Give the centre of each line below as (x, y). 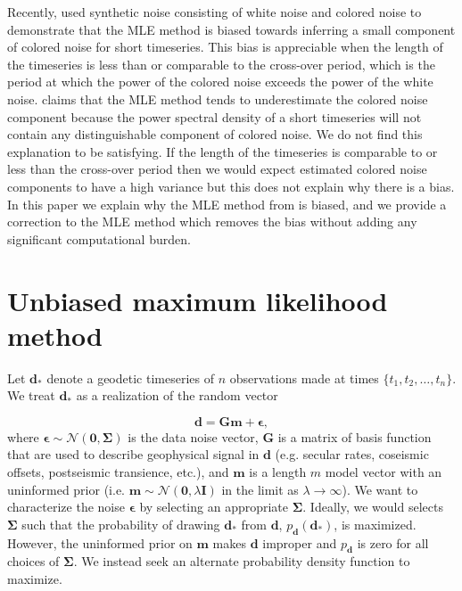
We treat (31, 395)
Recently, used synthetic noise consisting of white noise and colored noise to (214, 12)
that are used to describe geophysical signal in (133, 454)
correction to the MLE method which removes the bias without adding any (212, 222)
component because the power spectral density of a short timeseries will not (214, 116)
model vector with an (384, 472)
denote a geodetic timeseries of (130, 378)
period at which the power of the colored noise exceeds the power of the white (220, 82)
